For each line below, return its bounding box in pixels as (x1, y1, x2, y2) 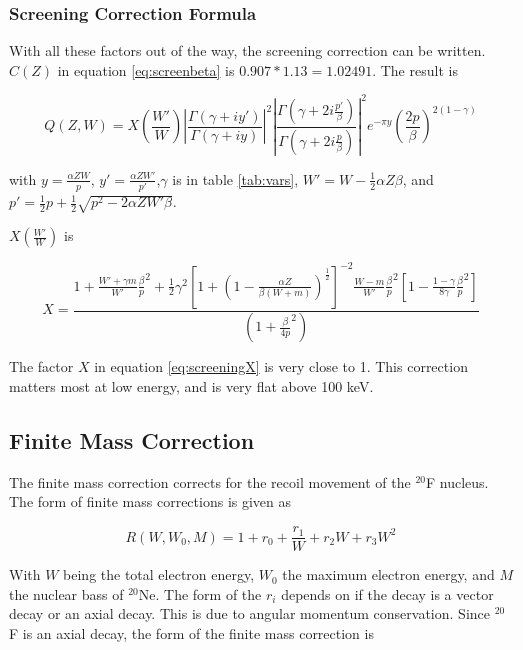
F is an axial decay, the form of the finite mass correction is (9, 622, 374, 643)
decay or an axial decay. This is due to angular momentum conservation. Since (9, 603, 490, 624)
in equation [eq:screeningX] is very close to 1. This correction (94, 356, 468, 377)
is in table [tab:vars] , (172, 168, 299, 189)
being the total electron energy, (63, 564, 255, 585)
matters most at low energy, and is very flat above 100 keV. (9, 376, 374, 397)
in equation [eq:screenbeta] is (57, 59, 235, 80)
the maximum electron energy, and (282, 564, 495, 585)
